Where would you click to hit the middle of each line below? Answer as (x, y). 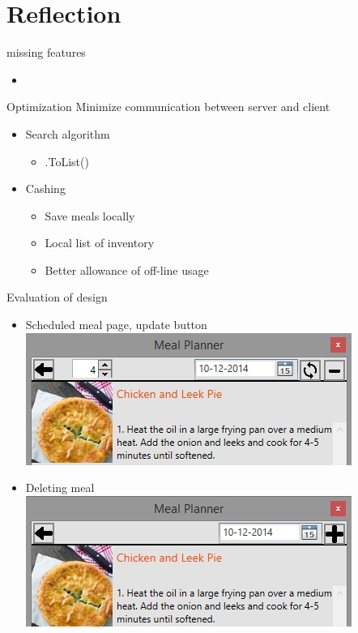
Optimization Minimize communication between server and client (168, 107)
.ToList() (67, 161)
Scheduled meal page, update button (116, 325)
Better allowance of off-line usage (127, 269)
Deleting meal (60, 488)
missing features (46, 52)
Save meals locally (90, 215)
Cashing (45, 188)
